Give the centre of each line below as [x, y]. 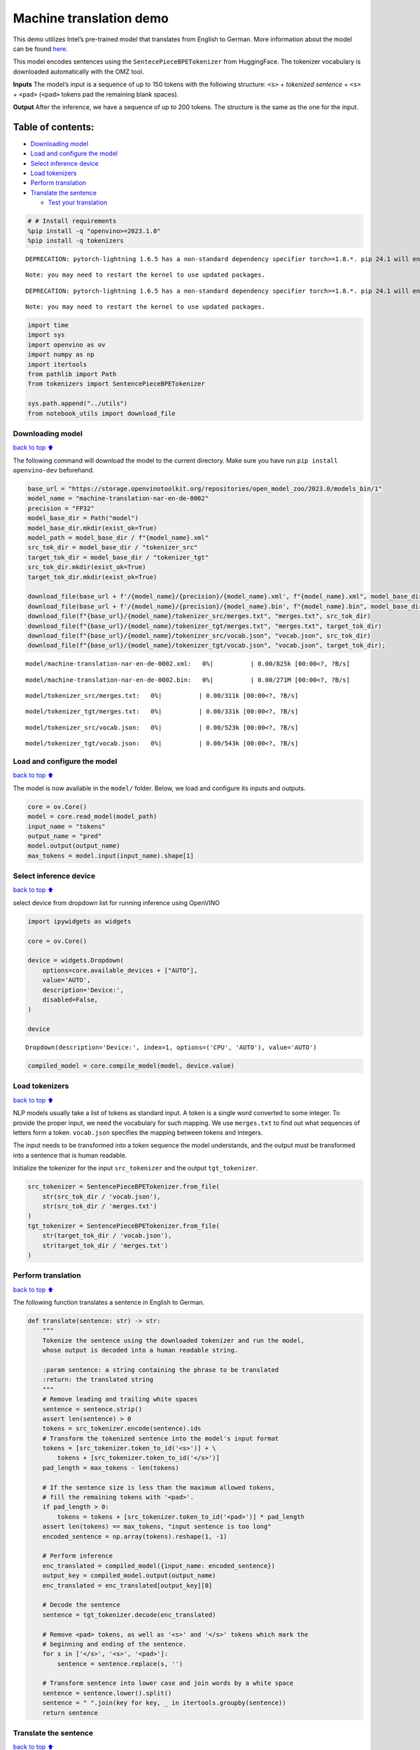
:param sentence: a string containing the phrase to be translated [161, 1370]
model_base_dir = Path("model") [83, 518]
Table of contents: [54, 127]
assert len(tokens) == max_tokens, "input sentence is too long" [157, 1527]
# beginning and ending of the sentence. [114, 1644]
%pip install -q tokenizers [76, 240]
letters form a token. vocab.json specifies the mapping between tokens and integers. [138, 1133]
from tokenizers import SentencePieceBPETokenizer [117, 384]
